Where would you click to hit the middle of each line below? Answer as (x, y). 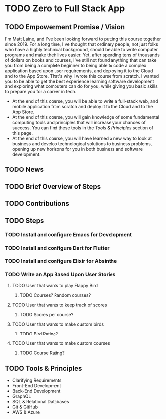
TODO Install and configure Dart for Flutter (57, 248)
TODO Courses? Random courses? (55, 295)
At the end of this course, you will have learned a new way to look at (82, 138)
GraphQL (22, 396)
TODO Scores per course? (47, 314)
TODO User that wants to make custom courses (61, 343)
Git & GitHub (25, 407)
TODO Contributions (37, 204)
